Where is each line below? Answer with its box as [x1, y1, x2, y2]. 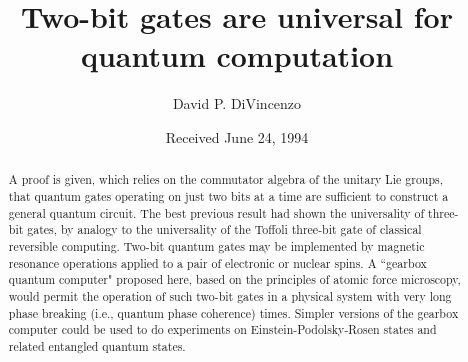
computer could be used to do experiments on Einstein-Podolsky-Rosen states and [8, 321, 437, 338]
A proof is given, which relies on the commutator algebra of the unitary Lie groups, [8, 171, 444, 188]
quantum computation [80, 35, 394, 76]
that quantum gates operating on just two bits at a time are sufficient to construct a [8, 187, 449, 204]
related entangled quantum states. [8, 337, 186, 354]
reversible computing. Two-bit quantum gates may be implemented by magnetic [8, 237, 425, 254]
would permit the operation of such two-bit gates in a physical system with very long [8, 287, 452, 304]
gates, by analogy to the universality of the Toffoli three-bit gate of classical [27, 221, 422, 238]
